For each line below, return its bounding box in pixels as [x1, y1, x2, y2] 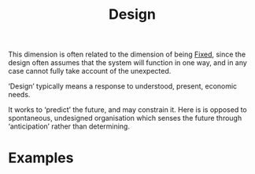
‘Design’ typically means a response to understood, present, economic [8, 82, 238, 91]
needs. [8, 90, 31, 100]
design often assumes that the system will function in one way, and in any [8, 58, 248, 67]
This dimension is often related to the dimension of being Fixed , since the [8, 49, 246, 60]
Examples [8, 149, 74, 167]
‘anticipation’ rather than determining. [8, 121, 130, 131]
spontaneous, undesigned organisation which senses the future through [8, 114, 242, 123]
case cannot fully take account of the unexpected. [8, 67, 172, 76]
